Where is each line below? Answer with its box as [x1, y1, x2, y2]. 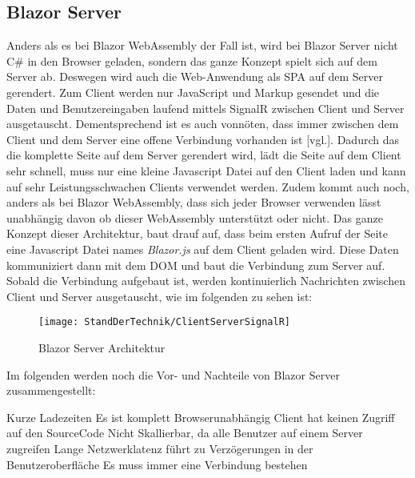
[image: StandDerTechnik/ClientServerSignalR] [38, 316, 290, 328]
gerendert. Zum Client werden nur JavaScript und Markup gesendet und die [6, 83, 380, 100]
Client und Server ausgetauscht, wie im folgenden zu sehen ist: [6, 287, 313, 304]
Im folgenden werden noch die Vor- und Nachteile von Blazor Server [6, 366, 340, 383]
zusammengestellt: [6, 382, 96, 399]
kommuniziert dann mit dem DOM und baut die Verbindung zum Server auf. [6, 256, 385, 273]
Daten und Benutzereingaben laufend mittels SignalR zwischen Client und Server [6, 99, 405, 116]
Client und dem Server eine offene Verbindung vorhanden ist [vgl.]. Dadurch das [6, 131, 399, 147]
